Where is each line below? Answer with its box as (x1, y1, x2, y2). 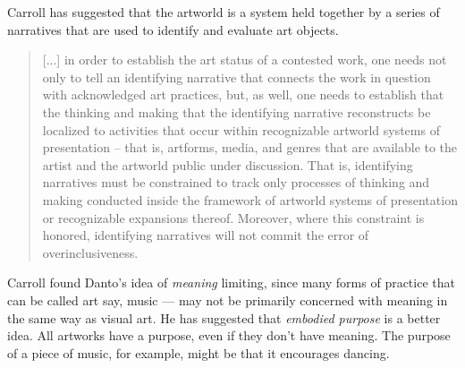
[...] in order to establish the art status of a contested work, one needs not (42, 50, 447, 69)
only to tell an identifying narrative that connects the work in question (42, 67, 431, 86)
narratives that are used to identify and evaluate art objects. (7, 20, 339, 39)
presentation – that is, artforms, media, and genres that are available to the (42, 138, 458, 157)
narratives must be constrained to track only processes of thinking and (42, 173, 430, 192)
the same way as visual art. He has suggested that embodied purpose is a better (7, 308, 441, 327)
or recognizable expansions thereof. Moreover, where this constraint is (42, 208, 425, 227)
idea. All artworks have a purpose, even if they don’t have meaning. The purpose (7, 326, 451, 345)
